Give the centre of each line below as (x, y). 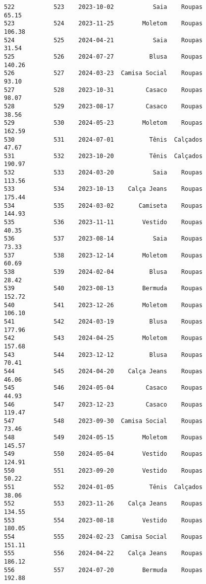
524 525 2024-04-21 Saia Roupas (103, 40)
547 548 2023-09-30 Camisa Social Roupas (103, 421)
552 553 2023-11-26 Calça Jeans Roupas (103, 504)
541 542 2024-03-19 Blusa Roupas (103, 321)
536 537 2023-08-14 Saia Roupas (103, 239)
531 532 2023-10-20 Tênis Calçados (103, 156)
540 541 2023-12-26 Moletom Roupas (103, 305)
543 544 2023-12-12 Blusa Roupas (103, 355)
